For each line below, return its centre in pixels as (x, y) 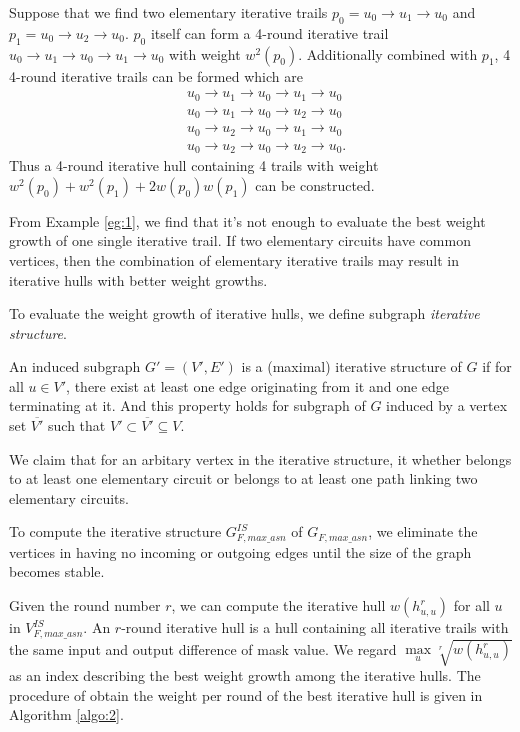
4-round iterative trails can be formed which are (156, 75)
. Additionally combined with (388, 53)
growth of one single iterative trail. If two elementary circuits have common (240, 240)
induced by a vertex (447, 405)
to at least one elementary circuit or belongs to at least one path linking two (243, 478)
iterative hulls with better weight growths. (138, 279)
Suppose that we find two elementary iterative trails (168, 12)
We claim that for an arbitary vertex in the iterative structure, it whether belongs (260, 458)
